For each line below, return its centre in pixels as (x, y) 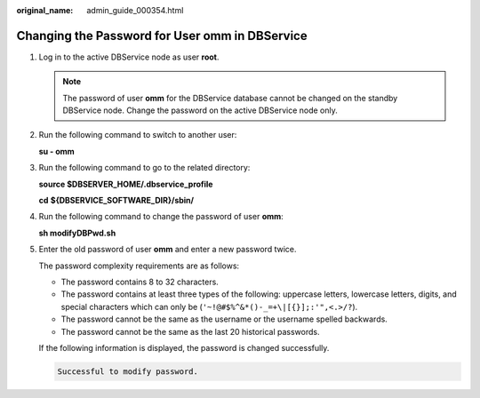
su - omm (56, 151)
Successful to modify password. (128, 371)
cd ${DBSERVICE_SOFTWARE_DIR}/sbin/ (116, 201)
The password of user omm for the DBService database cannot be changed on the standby (230, 98)
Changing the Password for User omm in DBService (162, 36)
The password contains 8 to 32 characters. (140, 282)
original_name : (45, 10)
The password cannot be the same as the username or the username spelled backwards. (224, 319)
